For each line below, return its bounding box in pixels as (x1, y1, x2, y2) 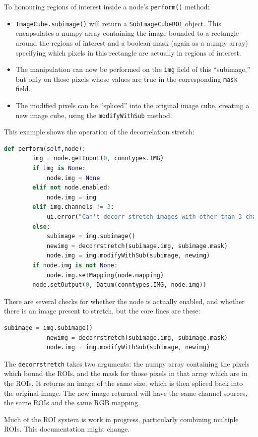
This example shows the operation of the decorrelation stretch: (4, 126, 194, 137)
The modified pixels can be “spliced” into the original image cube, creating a (15, 100, 250, 110)
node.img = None (46, 174, 100, 182)
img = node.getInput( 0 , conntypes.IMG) (32, 155, 164, 162)
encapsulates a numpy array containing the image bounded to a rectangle (15, 28, 239, 38)
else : (32, 223, 51, 230)
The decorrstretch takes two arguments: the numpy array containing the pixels (4, 358, 250, 369)
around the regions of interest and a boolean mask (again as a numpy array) (15, 37, 248, 48)
